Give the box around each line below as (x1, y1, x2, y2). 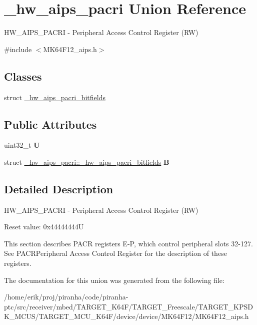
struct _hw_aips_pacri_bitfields (4, 92, 105, 102)
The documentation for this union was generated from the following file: (4, 274, 224, 285)
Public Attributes (4, 116, 97, 132)
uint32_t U (4, 140, 40, 150)
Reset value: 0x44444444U (4, 221, 84, 232)
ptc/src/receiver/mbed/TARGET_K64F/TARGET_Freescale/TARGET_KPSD (4, 301, 253, 311)
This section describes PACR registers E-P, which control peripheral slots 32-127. (4, 238, 253, 248)
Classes (4, 68, 42, 84)
